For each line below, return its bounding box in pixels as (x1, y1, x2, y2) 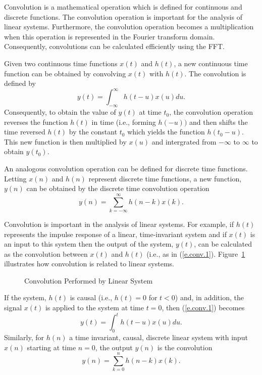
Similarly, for (4, 332, 44, 342)
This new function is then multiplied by (4, 136, 127, 147)
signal (4, 302, 22, 313)
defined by (4, 78, 36, 88)
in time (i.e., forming (91, 116, 156, 127)
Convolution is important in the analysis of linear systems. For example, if (4, 218, 234, 229)
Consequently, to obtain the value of (4, 107, 116, 117)
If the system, (4, 292, 46, 303)
